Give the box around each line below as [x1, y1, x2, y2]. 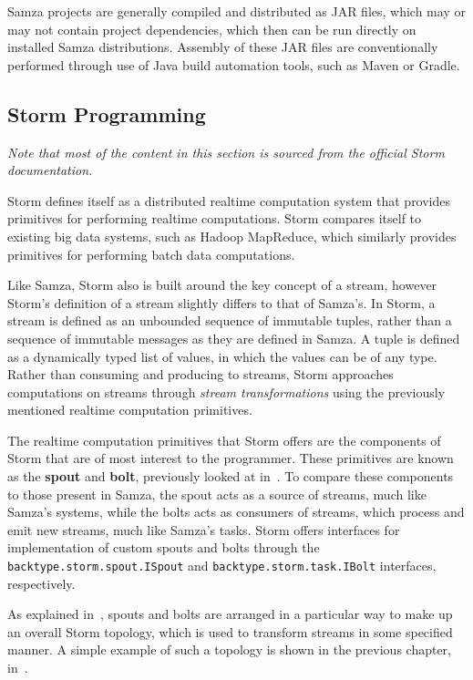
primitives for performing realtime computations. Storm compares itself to [7, 209, 422, 228]
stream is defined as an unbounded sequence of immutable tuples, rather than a [7, 311, 452, 330]
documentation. [7, 160, 93, 180]
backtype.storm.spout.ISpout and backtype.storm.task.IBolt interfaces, [7, 556, 437, 575]
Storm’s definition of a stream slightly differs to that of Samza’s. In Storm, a [7, 293, 436, 312]
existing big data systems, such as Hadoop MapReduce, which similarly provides [7, 226, 457, 245]
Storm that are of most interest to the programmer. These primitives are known [7, 448, 454, 468]
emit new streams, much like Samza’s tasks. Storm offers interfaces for [7, 520, 400, 539]
